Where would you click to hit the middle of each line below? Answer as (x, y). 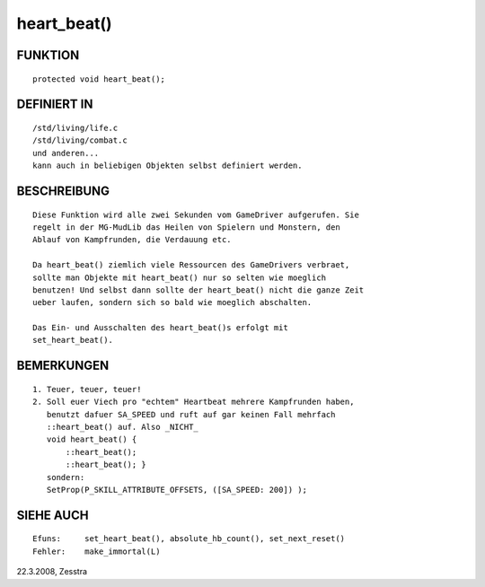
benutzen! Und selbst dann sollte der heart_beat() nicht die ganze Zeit (198, 290)
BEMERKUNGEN (63, 366)
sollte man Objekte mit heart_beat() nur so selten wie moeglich (180, 277)
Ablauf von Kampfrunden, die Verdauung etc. (132, 240)
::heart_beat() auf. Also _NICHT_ (123, 427)
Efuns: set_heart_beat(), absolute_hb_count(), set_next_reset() (189, 539)
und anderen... (66, 153)
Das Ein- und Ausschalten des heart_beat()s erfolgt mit (161, 328)
